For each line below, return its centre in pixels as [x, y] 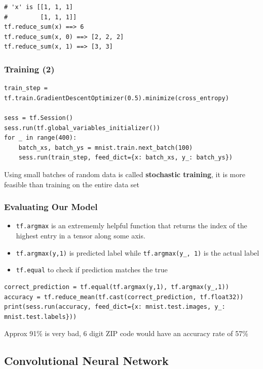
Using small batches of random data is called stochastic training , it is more [125, 174]
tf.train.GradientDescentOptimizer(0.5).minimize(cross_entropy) [117, 98]
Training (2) [29, 69]
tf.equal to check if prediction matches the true [92, 270]
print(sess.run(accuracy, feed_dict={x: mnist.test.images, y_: [115, 307]
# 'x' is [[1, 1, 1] [39, 7]
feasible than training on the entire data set [72, 184]
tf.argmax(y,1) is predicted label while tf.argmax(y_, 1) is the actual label [138, 252]
